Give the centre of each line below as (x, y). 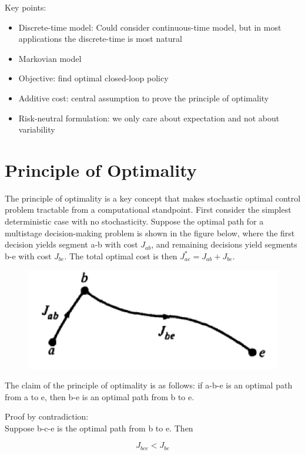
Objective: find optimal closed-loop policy (93, 78)
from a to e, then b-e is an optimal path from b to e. (100, 396)
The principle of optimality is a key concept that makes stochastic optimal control (153, 198)
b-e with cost (28, 255)
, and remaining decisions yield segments (224, 244)
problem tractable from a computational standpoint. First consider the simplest (148, 210)
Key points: (26, 7)
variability (37, 129)
